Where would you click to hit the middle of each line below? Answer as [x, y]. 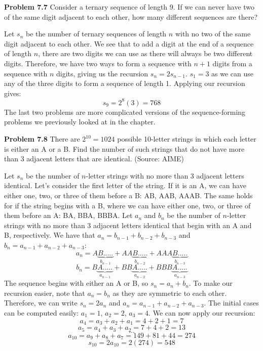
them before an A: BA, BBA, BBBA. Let [68, 215]
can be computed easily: [42, 313]
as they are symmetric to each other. [170, 293]
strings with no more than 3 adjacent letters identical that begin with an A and [128, 225]
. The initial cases [231, 303]
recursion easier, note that [45, 293]
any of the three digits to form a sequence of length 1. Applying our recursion [125, 83]
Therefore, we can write [41, 303]
